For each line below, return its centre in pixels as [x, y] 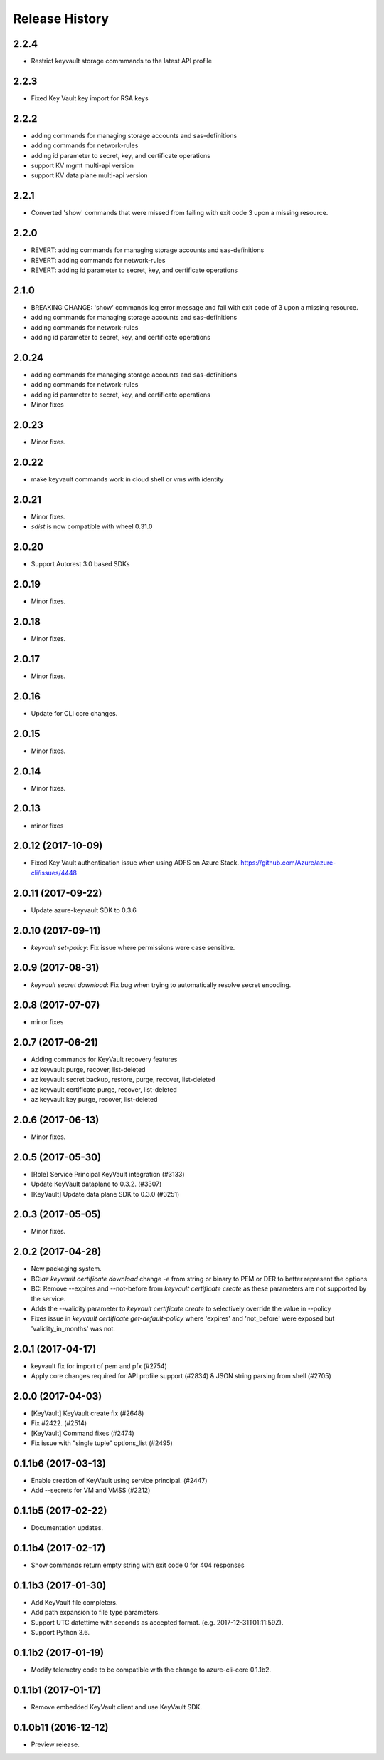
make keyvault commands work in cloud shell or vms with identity [127, 479]
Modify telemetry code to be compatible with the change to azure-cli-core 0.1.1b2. [151, 1670]
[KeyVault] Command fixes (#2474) [82, 1433]
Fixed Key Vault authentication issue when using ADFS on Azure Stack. [135, 863]
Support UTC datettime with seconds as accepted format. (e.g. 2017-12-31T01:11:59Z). [157, 1622]
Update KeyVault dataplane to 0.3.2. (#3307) [96, 1184]
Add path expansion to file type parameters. [95, 1613]
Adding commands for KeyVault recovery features [104, 1059]
